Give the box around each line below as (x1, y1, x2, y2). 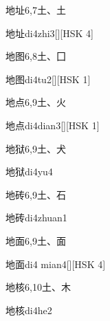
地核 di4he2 (5, 302, 52, 317)
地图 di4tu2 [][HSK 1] (5, 71, 91, 86)
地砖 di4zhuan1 (5, 210, 67, 225)
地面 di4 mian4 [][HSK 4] (5, 256, 106, 271)
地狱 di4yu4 (5, 164, 53, 179)
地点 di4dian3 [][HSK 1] (5, 118, 100, 132)
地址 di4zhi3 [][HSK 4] (5, 25, 93, 40)
